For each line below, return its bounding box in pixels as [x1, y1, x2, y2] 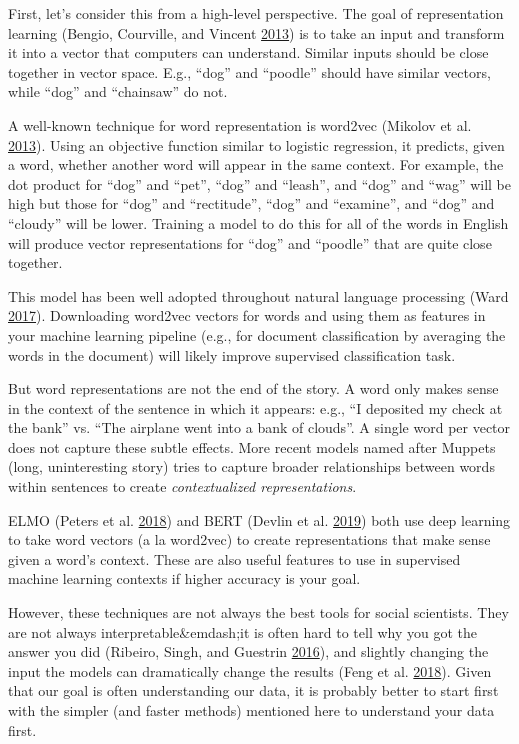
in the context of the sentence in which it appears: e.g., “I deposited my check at [8, 397, 503, 418]
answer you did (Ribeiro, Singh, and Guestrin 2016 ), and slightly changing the [8, 641, 489, 662]
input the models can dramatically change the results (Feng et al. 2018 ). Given [8, 660, 492, 681]
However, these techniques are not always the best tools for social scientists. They [8, 602, 509, 623]
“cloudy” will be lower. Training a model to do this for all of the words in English [8, 212, 509, 233]
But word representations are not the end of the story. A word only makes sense [8, 378, 499, 399]
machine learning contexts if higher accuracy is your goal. [8, 568, 361, 589]
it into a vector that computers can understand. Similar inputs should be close [8, 42, 489, 63]
